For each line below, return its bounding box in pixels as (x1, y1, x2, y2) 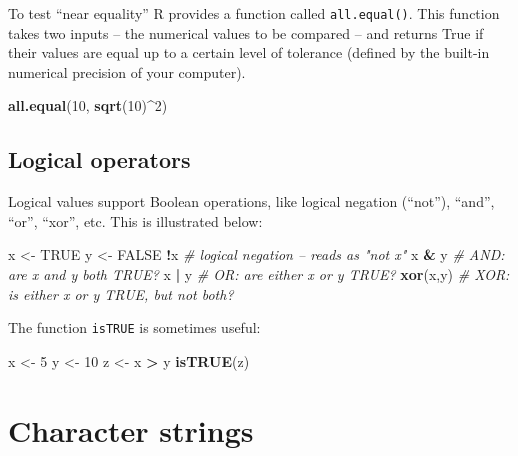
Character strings (8, 409, 254, 450)
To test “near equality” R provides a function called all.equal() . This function (8, 3, 500, 23)
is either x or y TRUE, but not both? (8, 283, 234, 304)
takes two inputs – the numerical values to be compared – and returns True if (8, 22, 484, 43)
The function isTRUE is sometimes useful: (8, 317, 261, 338)
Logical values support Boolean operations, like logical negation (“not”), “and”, (8, 191, 495, 212)
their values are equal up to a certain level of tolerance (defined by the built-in (8, 42, 490, 63)
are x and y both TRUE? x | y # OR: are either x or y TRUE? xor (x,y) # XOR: (8, 264, 510, 285)
